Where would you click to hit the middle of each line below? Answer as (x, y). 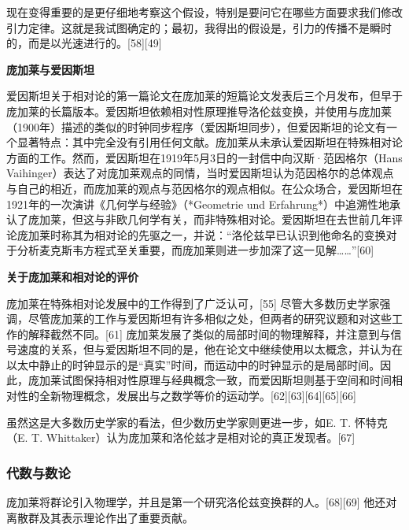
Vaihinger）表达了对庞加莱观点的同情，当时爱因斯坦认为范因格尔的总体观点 (200, 173)
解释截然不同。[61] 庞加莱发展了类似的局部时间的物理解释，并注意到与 (209, 334)
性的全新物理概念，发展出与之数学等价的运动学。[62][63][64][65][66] (186, 396)
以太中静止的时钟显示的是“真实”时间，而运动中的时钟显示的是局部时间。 (193, 364)
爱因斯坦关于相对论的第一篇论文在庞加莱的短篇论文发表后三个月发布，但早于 (204, 96)
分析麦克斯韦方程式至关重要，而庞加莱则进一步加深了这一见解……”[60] (195, 250)
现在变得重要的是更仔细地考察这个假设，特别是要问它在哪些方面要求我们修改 (204, 12)
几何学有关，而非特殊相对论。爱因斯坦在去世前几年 (259, 219)
